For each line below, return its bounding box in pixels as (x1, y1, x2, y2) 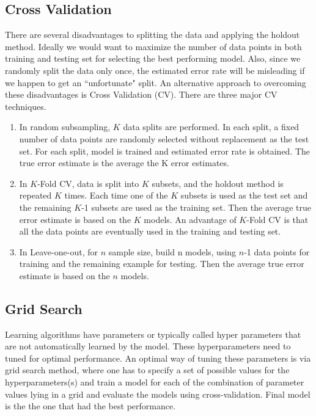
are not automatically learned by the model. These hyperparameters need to (5, 340, 291, 352)
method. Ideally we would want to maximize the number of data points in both (5, 40, 302, 53)
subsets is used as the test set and (180, 189, 308, 202)
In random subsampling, (19, 120, 111, 133)
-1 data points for (244, 245, 310, 258)
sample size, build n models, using (108, 245, 237, 258)
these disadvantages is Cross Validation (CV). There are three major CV (5, 88, 277, 101)
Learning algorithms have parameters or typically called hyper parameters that (5, 327, 301, 340)
